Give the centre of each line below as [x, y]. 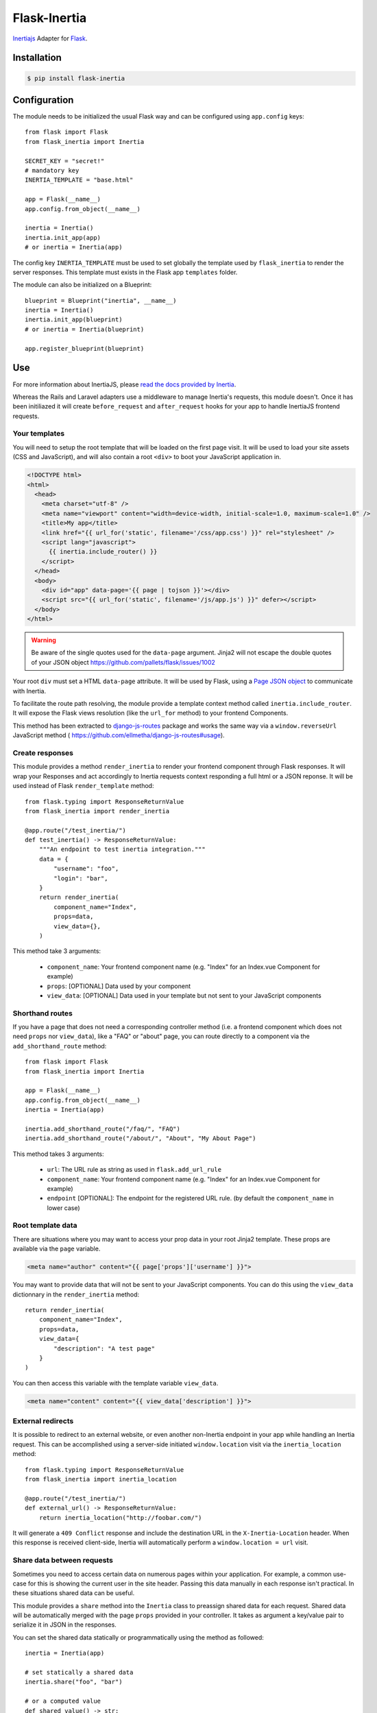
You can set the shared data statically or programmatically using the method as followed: [138, 1637]
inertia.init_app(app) [63, 237]
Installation [37, 58]
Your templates [39, 434]
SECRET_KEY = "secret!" [65, 161]
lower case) [63, 1208]
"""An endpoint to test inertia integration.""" [122, 849]
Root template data [45, 1225]
